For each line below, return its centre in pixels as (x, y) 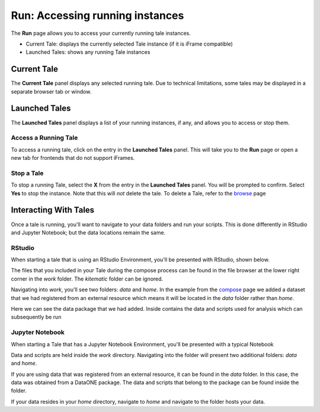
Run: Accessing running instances (97, 15)
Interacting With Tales (53, 210)
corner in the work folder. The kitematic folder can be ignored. (87, 279)
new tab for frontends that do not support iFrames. (73, 158)
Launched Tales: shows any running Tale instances (88, 52)
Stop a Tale (27, 173)
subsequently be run (36, 317)
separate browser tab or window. (51, 91)
